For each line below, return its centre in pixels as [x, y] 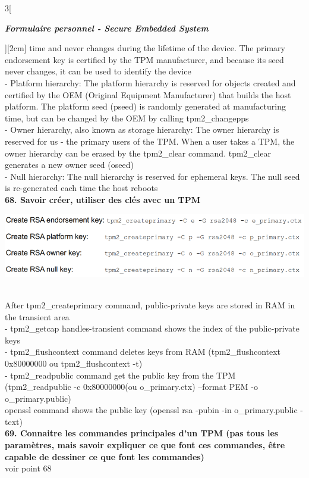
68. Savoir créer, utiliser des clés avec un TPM [103, 199]
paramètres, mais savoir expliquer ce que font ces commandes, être [145, 445]
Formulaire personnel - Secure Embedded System [107, 28]
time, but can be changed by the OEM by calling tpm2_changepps [127, 118]
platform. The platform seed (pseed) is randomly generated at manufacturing [145, 106]
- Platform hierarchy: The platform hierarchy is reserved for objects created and [150, 82]
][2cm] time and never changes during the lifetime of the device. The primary [145, 48]
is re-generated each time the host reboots [81, 188]
